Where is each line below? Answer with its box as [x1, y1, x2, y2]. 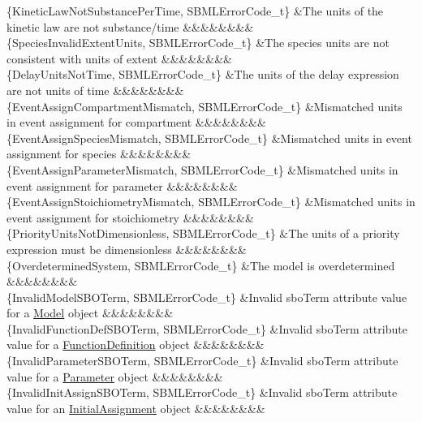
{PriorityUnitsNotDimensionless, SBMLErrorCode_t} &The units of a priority [6, 225, 400, 242]
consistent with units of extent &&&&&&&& [6, 50, 232, 67]
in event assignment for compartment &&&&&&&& [6, 114, 266, 131]
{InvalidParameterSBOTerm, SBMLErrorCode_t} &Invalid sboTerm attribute [6, 352, 398, 369]
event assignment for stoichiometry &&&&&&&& [6, 209, 254, 226]
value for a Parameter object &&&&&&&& [6, 368, 223, 385]
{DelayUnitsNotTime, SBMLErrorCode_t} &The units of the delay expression [6, 66, 399, 83]
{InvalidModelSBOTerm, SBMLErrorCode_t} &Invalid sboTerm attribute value [6, 288, 407, 305]
